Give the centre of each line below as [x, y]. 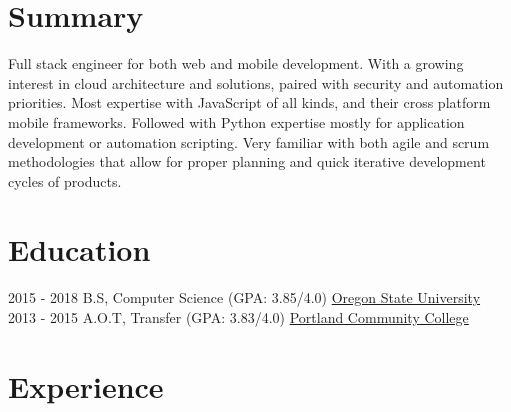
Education [79, 249]
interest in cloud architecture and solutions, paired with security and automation [256, 82]
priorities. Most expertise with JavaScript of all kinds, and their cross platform [249, 102]
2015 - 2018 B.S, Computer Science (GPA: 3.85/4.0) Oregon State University [244, 297]
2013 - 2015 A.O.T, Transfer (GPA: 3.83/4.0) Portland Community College [238, 317]
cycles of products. [65, 180]
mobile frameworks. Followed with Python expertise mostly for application [236, 121]
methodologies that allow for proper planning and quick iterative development [247, 161]
